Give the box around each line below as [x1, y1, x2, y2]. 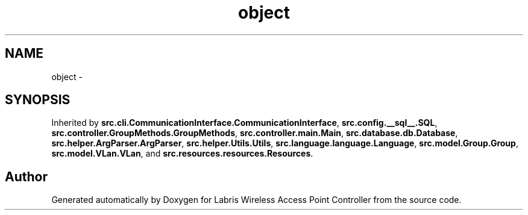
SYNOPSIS [5, 92, 71, 108]
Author [5, 169, 48, 184]
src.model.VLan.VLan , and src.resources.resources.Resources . [51, 148, 313, 159]
